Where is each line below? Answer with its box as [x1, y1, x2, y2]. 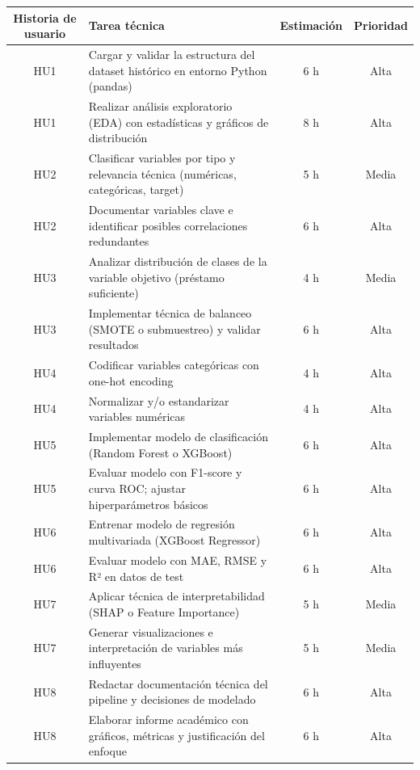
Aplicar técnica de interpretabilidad [88, 587, 265, 604]
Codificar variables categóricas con [88, 356, 259, 373]
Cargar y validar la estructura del [88, 45, 255, 62]
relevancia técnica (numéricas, [88, 165, 237, 182]
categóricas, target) [88, 181, 184, 198]
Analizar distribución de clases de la [88, 253, 267, 270]
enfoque [88, 743, 127, 759]
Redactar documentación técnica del [88, 675, 268, 692]
